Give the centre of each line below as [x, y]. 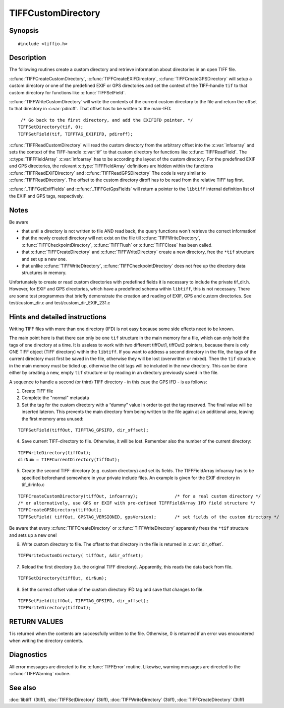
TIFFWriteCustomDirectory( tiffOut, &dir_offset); [81, 556]
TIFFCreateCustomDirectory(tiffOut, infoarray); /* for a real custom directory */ [140, 496]
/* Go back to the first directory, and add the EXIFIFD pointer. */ [107, 120]
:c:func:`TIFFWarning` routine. [40, 673]
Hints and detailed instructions [58, 317]
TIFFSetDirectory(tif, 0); [51, 127]
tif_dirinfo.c [33, 485]
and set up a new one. [44, 259]
